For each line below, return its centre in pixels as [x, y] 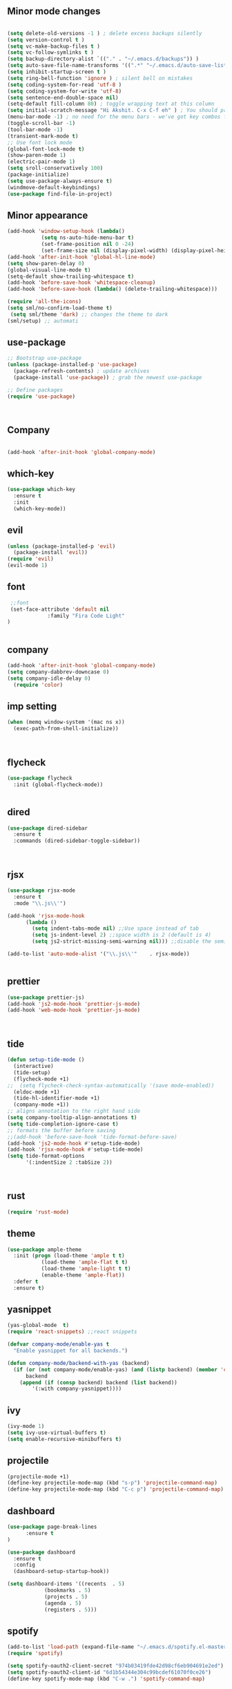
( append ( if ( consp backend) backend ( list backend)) [98, 1382]
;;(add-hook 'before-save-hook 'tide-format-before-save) [92, 1137]
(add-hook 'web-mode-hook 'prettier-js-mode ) [74, 1010]
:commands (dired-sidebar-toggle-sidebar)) [77, 841]
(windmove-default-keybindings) [54, 187]
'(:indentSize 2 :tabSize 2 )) [69, 1163]
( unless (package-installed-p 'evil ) [61, 546]
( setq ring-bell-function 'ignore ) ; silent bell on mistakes [100, 78]
